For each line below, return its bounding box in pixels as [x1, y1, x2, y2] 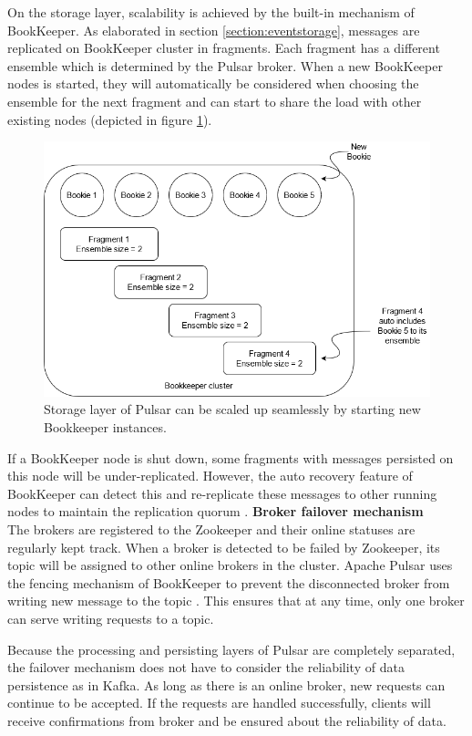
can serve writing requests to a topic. [7, 608, 214, 627]
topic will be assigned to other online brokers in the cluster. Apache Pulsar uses [7, 555, 453, 575]
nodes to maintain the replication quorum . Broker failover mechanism [7, 502, 424, 521]
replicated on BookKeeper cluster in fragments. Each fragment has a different [7, 38, 440, 57]
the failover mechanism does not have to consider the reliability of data [7, 658, 405, 677]
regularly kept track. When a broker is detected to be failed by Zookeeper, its [7, 537, 440, 556]
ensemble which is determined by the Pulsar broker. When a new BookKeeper [7, 56, 443, 75]
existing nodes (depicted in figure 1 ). [7, 109, 212, 129]
